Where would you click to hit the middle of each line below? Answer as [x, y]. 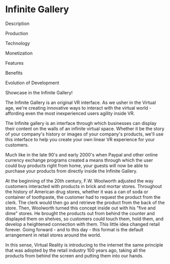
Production [17, 33]
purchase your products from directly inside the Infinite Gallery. [72, 171]
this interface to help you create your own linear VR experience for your [80, 139]
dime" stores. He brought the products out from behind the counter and [80, 213]
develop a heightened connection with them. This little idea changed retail [82, 224]
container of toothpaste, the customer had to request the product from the [83, 197]
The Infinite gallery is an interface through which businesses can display [81, 123]
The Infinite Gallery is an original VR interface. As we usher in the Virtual [81, 102]
